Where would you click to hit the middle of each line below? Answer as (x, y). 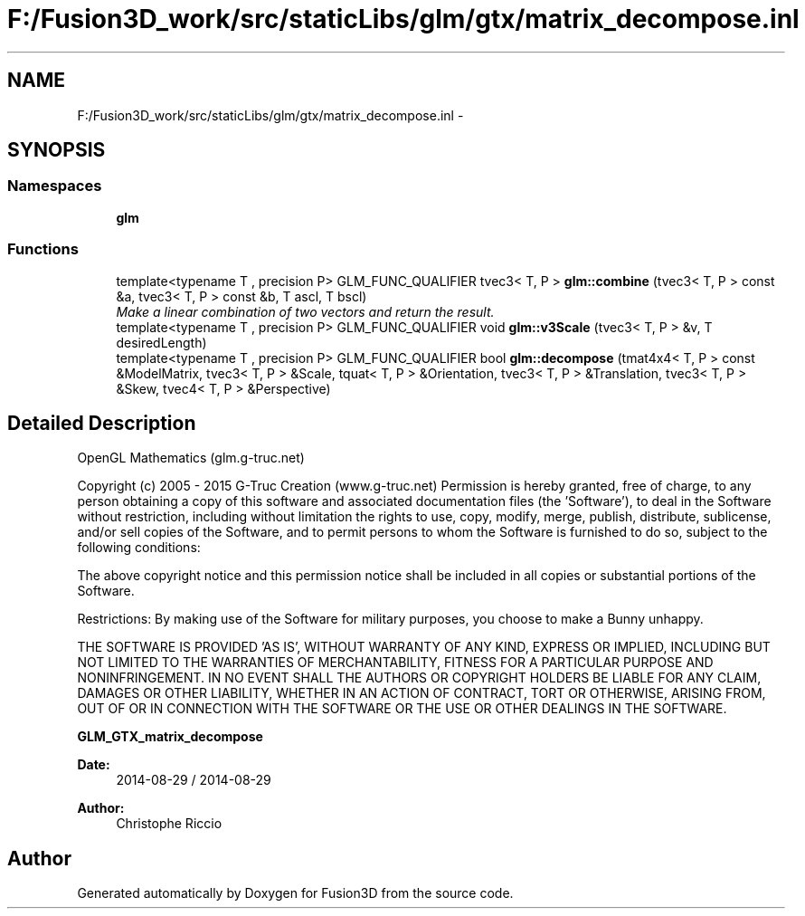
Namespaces (55, 186)
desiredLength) (161, 342)
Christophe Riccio (169, 824)
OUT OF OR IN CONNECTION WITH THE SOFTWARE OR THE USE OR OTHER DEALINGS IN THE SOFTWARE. (402, 709)
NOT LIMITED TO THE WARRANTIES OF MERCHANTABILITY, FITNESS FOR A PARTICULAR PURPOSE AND (395, 663)
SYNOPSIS (57, 150)
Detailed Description (102, 423)
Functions (43, 249)
